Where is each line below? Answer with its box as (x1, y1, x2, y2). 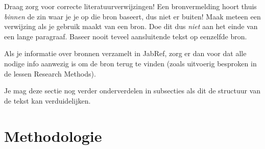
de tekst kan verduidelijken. (4, 95, 91, 106)
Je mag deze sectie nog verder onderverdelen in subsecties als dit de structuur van (4, 85, 261, 96)
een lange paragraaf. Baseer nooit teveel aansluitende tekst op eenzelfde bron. (4, 31, 247, 41)
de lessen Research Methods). (4, 68, 96, 79)
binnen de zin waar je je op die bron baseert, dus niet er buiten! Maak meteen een (4, 11, 261, 21)
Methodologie (4, 125, 102, 146)
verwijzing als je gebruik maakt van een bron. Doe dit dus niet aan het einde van (4, 21, 258, 32)
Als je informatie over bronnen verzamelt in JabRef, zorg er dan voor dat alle (4, 48, 247, 59)
